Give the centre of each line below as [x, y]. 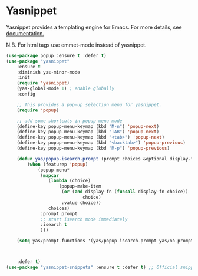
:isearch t [54, 225]
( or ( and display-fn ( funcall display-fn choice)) [125, 192]
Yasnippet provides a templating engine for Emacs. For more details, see [94, 27]
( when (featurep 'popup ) [58, 164]
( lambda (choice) [70, 181]
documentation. [25, 33]
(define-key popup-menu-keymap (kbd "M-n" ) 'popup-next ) [88, 126]
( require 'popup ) [38, 110]
